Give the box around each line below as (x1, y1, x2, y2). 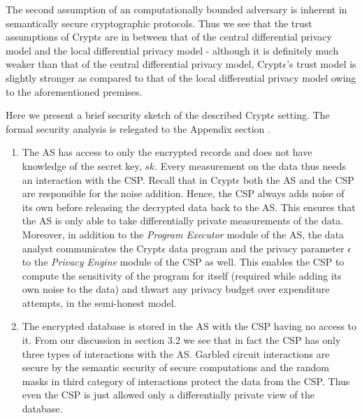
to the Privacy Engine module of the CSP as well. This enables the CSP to (22, 254, 345, 269)
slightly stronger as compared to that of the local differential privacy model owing (6, 70, 356, 85)
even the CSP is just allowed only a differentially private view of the (22, 387, 314, 402)
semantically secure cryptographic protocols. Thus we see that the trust (6, 15, 312, 30)
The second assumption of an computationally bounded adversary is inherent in (6, 2, 347, 16)
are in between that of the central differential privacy (105, 29, 332, 44)
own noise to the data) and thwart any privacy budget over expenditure (22, 282, 330, 296)
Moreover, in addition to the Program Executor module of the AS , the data (22, 226, 345, 241)
